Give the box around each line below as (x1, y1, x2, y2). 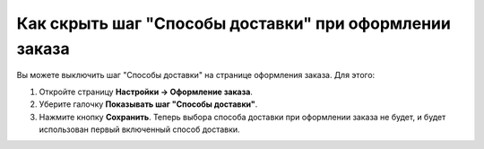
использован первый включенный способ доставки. (39, 124, 241, 135)
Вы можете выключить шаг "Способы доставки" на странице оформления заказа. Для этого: (16, 70, 376, 81)
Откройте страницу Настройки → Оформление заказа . (39, 86, 253, 97)
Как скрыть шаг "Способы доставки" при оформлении (16, 13, 452, 33)
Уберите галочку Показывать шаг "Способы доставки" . (39, 99, 258, 110)
